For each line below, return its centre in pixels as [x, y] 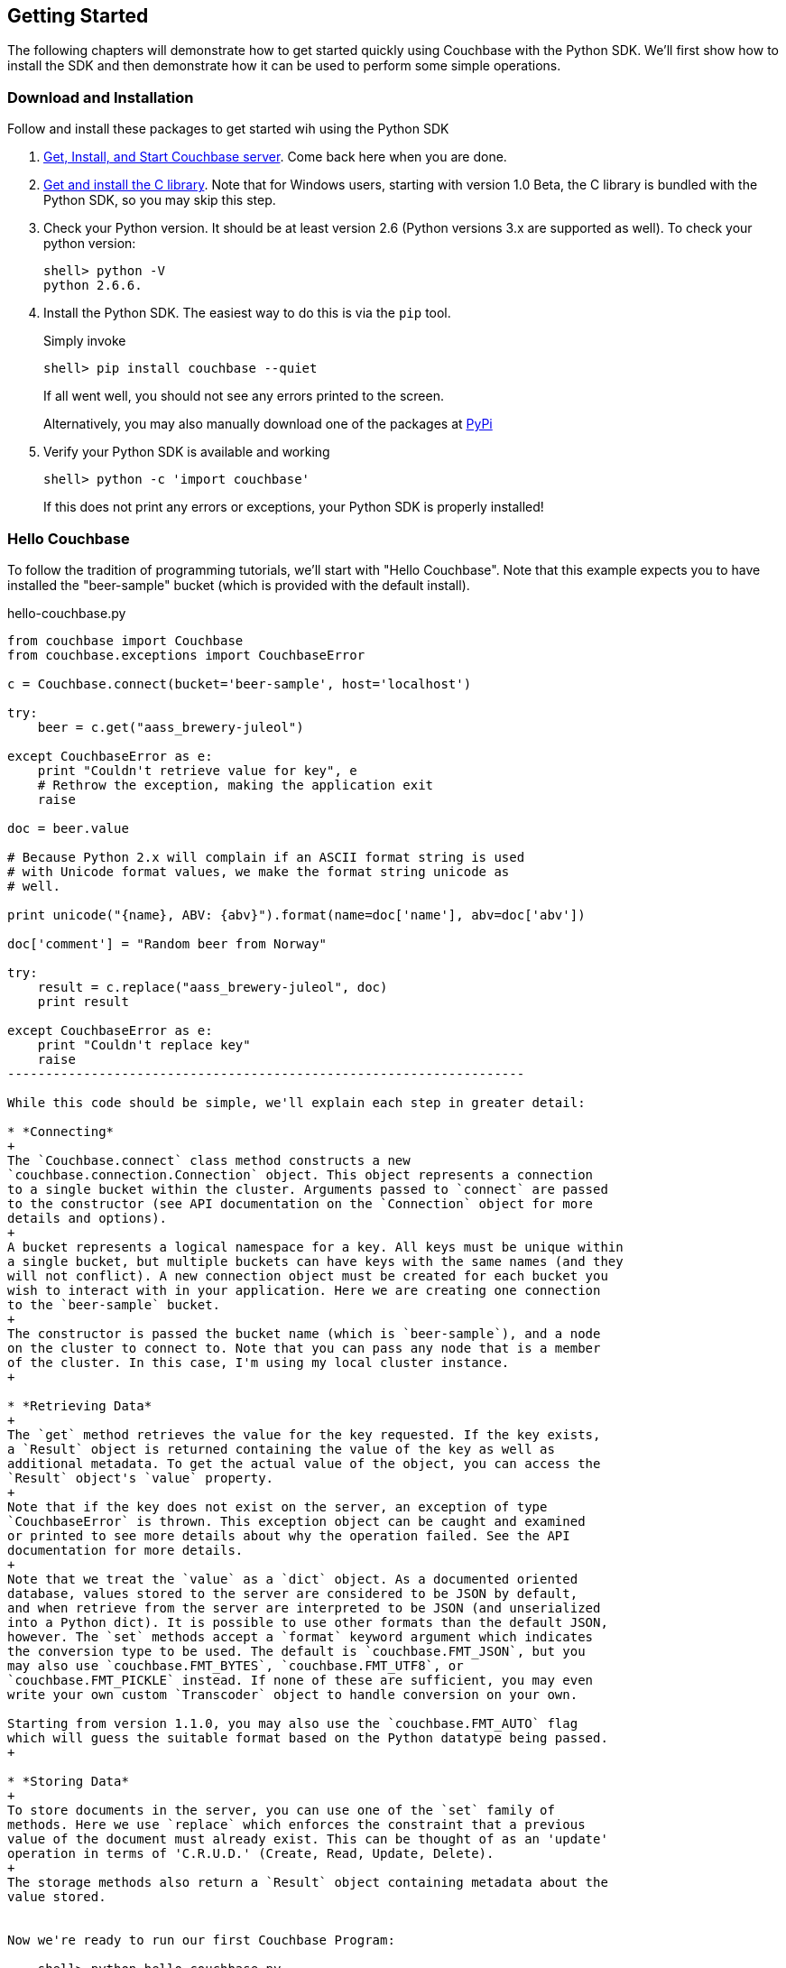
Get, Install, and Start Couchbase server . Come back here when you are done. [275, 157]
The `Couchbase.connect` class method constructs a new [209, 1160]
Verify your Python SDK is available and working [187, 452]
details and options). [88, 1218]
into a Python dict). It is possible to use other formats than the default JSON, [308, 1622]
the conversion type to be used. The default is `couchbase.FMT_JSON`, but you [296, 1651]
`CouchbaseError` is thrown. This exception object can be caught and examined [296, 1521]
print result [83, 1001]
